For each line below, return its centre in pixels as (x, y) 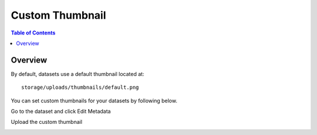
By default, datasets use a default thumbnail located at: (77, 74)
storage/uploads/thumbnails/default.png (80, 87)
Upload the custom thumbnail (46, 122)
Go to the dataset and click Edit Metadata (61, 112)
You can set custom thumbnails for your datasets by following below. (94, 101)
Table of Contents (33, 33)
